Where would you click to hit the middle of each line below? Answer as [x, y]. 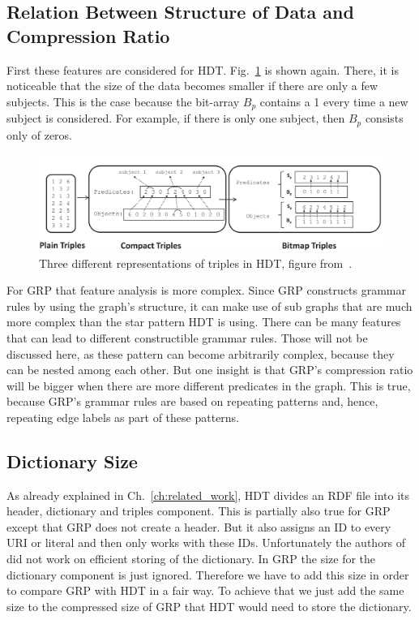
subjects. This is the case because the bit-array [123, 101]
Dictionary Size [72, 461]
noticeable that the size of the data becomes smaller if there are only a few [192, 86]
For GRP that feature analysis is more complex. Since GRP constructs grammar [206, 290]
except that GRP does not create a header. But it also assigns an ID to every [199, 526]
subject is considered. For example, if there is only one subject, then [176, 118]
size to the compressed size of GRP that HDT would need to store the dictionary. [209, 606]
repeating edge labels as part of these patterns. [123, 417]
